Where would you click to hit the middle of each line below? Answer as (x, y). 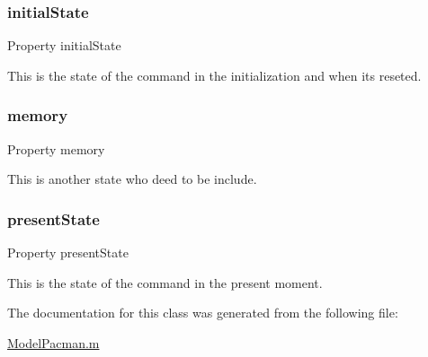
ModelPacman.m (53, 342)
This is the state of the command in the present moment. (165, 282)
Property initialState (64, 45)
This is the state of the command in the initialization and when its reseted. (214, 75)
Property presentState (68, 253)
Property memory (56, 148)
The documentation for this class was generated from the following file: (203, 313)
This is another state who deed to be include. (132, 179)
